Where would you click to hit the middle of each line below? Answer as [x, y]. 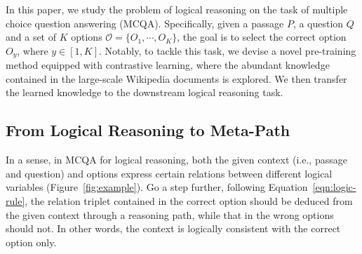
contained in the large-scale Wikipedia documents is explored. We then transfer [176, 78]
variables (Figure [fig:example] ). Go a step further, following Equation [157, 187]
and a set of [31, 37]
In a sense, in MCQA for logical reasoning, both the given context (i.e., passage [176, 160]
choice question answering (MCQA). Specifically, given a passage [145, 23]
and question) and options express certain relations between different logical [169, 173]
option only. [31, 242]
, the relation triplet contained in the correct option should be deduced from [189, 201]
